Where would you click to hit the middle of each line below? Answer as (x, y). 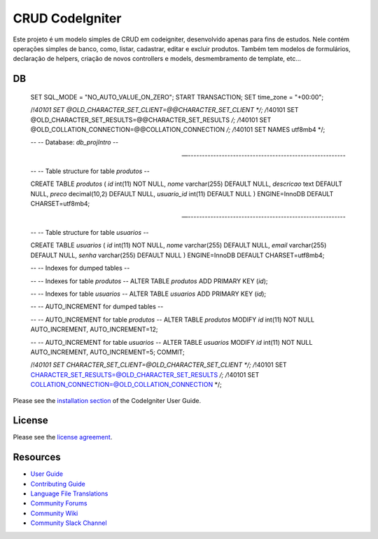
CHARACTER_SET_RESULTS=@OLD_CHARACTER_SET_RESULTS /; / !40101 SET (145, 374)
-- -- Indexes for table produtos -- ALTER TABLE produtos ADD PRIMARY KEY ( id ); (149, 281)
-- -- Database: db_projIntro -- (75, 142)
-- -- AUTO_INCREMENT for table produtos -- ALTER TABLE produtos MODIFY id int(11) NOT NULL (173, 320)
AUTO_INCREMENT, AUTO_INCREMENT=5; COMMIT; (107, 352)
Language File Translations (69, 493)
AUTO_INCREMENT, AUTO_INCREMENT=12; (94, 329)
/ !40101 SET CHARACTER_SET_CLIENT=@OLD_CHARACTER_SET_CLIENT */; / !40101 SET (159, 365)
